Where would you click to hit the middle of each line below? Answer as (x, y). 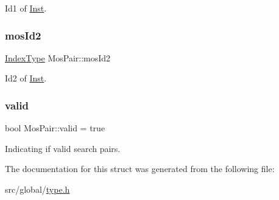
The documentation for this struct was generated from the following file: (140, 169)
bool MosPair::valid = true (55, 128)
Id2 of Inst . (26, 78)
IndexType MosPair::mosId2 (58, 57)
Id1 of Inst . (26, 8)
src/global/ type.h (37, 189)
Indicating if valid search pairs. (63, 148)
